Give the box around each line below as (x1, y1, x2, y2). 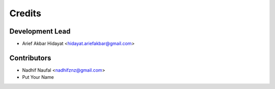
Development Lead (9, 27, 71, 36)
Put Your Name (22, 74, 54, 80)
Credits (9, 8, 42, 19)
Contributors (9, 53, 51, 62)
